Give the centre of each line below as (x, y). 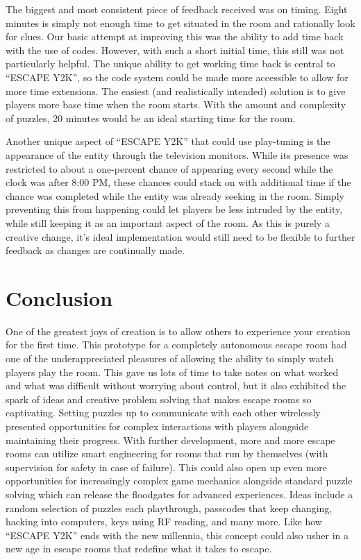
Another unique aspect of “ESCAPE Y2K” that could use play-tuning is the (168, 141)
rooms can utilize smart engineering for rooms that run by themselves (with (167, 453)
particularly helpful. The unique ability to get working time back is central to (170, 63)
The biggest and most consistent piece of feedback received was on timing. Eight (177, 9)
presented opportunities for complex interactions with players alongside (157, 426)
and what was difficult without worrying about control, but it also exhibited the (176, 385)
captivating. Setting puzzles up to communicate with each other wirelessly (163, 413)
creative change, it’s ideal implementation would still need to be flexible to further (180, 236)
